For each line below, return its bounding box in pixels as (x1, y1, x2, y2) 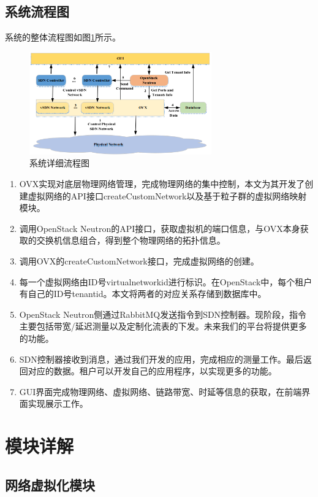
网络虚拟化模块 (5, 475, 95, 494)
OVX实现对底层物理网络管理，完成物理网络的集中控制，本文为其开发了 (19, 177, 305, 190)
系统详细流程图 (29, 156, 89, 169)
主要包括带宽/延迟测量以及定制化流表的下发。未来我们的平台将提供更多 (19, 320, 307, 333)
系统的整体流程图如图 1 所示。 (5, 31, 121, 44)
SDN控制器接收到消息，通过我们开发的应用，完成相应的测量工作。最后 (19, 352, 303, 365)
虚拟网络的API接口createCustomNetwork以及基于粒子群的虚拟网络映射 (28, 189, 307, 202)
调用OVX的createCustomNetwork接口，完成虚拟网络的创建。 (19, 255, 259, 268)
